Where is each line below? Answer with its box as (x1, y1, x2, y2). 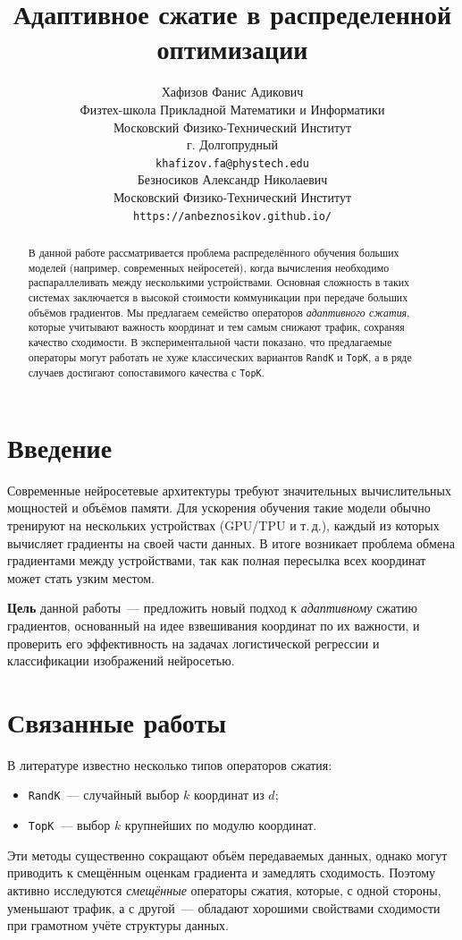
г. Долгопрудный (187, 135, 278, 154)
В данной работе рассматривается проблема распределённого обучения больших (28, 244, 399, 259)
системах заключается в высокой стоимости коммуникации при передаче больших (28, 289, 408, 304)
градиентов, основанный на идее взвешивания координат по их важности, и (7, 615, 420, 634)
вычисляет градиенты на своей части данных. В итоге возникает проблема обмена (7, 533, 455, 552)
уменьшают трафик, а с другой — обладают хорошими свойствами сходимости (7, 898, 441, 917)
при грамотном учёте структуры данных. (7, 916, 229, 935)
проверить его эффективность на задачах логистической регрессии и (7, 633, 380, 652)
